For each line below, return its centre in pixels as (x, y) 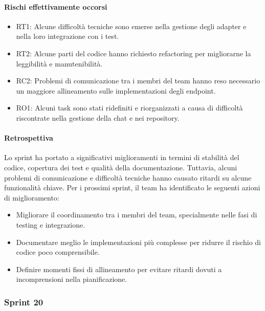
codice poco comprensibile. (58, 252)
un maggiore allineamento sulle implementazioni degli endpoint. (116, 90)
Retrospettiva (29, 138)
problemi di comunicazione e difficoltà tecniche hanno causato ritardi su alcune (128, 177)
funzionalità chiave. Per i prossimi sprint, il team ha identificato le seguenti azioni (132, 187)
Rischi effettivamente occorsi (56, 6)
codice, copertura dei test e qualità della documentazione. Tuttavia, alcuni (121, 167)
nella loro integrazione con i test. (68, 36)
